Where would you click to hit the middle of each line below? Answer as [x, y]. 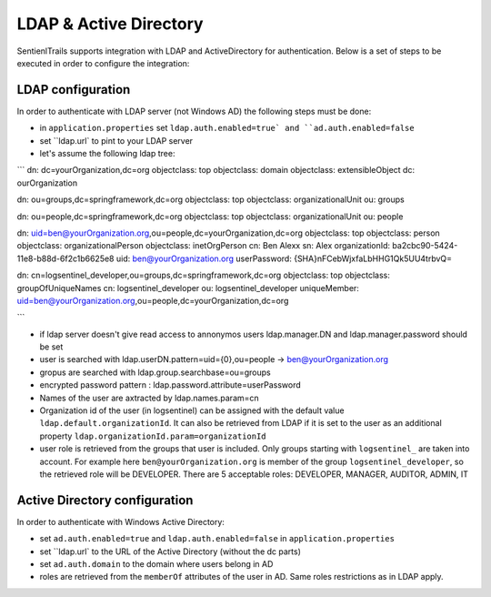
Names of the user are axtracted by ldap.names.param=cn [149, 398]
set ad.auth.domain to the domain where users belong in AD [156, 564]
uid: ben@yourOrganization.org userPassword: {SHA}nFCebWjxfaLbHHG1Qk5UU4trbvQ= [284, 258]
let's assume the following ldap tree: [107, 154]
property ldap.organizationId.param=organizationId [153, 436]
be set [51, 347]
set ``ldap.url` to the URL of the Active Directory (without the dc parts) [170, 551]
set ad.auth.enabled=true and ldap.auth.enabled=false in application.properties [217, 539]
